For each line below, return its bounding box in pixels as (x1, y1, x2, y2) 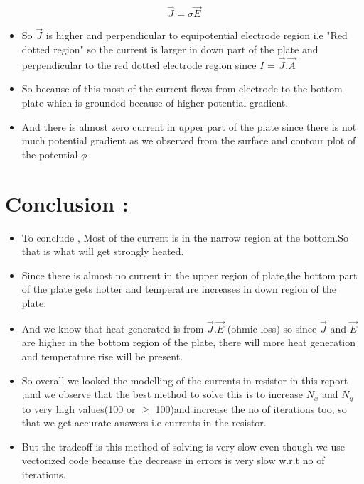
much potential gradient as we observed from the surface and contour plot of (21, 133, 356, 148)
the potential (21, 146, 78, 161)
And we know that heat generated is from (21, 321, 204, 335)
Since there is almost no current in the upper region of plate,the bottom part (21, 267, 358, 282)
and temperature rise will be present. (21, 348, 183, 363)
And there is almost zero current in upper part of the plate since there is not (21, 119, 357, 134)
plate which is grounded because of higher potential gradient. (21, 95, 289, 110)
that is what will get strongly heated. (21, 244, 184, 259)
